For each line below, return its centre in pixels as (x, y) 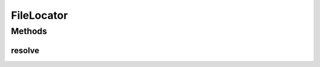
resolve (25, 50)
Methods (29, 31)
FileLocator (39, 15)
